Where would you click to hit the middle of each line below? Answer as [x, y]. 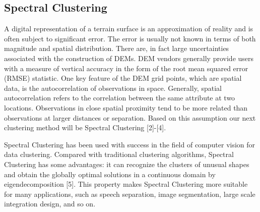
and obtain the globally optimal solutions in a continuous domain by [110, 174]
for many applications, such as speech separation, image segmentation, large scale [130, 194]
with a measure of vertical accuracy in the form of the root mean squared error [126, 68]
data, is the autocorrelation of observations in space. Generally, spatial [113, 88]
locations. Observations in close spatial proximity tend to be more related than [126, 107]
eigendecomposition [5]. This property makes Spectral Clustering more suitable [126, 184]
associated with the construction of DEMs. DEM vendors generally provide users [129, 58]
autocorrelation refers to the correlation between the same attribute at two [120, 98]
